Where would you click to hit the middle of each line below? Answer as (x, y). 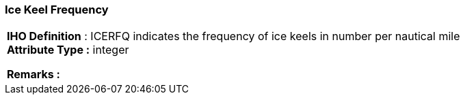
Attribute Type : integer (68, 50)
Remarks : (34, 74)
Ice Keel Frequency (57, 10)
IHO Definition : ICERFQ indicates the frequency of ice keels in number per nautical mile (234, 36)
